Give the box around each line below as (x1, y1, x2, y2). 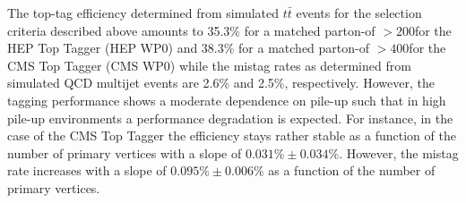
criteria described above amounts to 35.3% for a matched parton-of (7, 21, 375, 39)
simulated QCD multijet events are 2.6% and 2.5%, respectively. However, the (7, 73, 435, 92)
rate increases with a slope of (7, 161, 167, 180)
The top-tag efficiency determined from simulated (7, 4, 280, 21)
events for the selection (296, 4, 422, 21)
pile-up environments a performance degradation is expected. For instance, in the (7, 108, 453, 127)
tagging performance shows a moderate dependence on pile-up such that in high (7, 90, 446, 109)
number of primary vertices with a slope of (7, 143, 242, 162)
